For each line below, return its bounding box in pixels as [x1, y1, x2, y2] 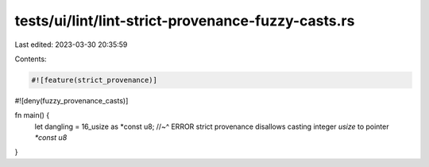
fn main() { [14, 111, 50, 120]
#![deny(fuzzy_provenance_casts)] [14, 95, 129, 105]
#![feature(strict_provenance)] [31, 76, 158, 84]
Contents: [14, 54, 47, 64]
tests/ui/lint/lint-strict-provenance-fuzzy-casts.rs [14, 12, 355, 29]
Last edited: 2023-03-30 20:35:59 [14, 40, 128, 49]
